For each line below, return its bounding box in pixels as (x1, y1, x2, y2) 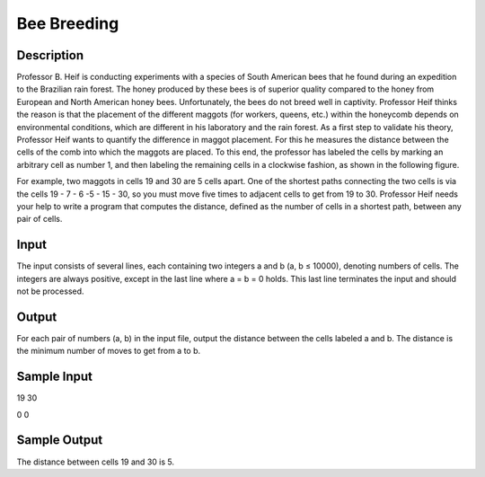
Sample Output (16, 432, 103, 448)
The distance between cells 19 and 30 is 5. (16, 456, 175, 467)
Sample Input (16, 369, 93, 384)
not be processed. (16, 286, 84, 296)
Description (16, 48, 84, 63)
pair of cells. (16, 214, 63, 225)
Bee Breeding (16, 13, 119, 33)
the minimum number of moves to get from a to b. (16, 346, 201, 357)
